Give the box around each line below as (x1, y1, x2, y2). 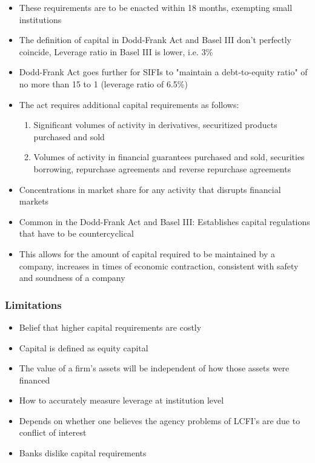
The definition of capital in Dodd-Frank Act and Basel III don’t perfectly (19, 33, 291, 46)
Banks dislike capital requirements (19, 447, 147, 459)
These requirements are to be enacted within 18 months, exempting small (19, 1, 293, 13)
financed (19, 373, 50, 386)
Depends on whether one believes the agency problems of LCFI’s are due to (19, 414, 300, 427)
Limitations (5, 297, 62, 312)
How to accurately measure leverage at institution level (19, 394, 224, 407)
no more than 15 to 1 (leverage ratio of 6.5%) (19, 77, 188, 90)
